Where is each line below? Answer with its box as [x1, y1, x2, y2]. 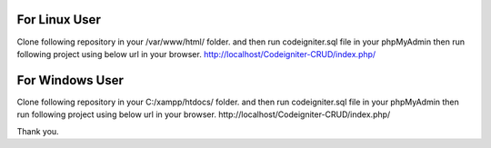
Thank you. [16, 125, 59, 136]
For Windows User [16, 73, 125, 88]
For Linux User [16, 12, 102, 27]
